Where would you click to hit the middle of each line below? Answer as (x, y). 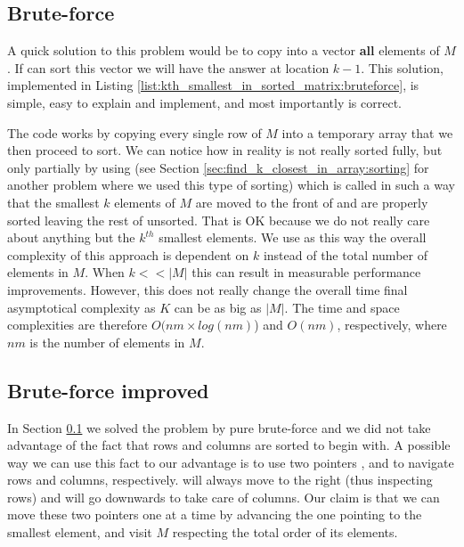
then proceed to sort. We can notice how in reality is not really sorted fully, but (225, 150)
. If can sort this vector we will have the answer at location (168, 67)
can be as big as (218, 307)
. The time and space (342, 307)
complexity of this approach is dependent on (128, 254)
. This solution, (403, 67)
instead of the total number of (345, 254)
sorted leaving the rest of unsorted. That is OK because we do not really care (219, 220)
